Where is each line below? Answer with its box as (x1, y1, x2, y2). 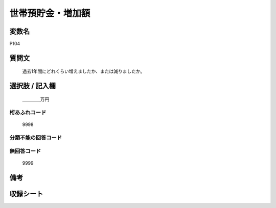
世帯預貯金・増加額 (9, 8, 90, 19)
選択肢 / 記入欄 (9, 82, 56, 90)
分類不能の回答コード (9, 134, 62, 141)
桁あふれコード (9, 109, 47, 116)
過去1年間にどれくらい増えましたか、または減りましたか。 (22, 68, 145, 74)
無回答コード (9, 148, 41, 155)
